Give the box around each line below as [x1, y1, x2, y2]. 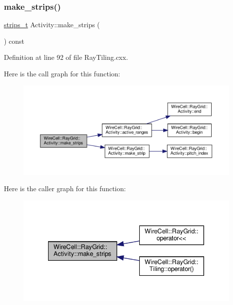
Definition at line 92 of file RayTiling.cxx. [4, 52, 128, 62]
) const [4, 36, 25, 46]
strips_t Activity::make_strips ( [4, 19, 100, 30]
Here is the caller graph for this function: [4, 183, 126, 194]
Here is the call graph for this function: [4, 69, 120, 78]
